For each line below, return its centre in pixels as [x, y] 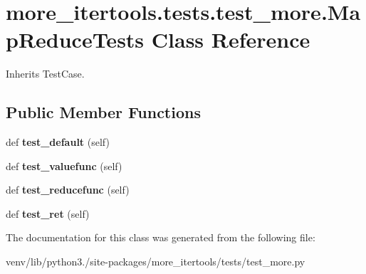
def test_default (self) [58, 142]
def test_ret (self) [48, 213]
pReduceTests [75, 39]
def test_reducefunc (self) [68, 190]
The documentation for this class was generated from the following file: [161, 237]
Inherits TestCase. [45, 74]
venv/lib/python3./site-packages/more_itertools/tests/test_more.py [156, 262]
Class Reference [231, 39]
